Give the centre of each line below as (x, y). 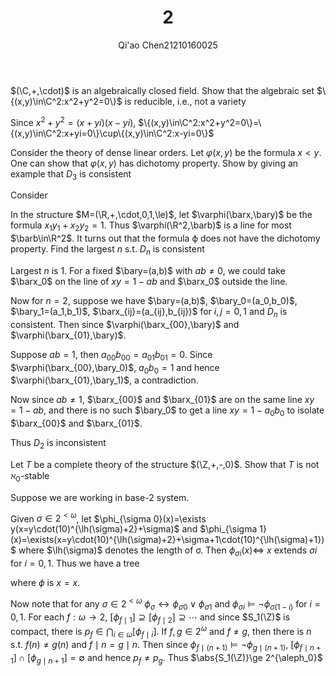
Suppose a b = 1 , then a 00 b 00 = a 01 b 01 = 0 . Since (111, 355)
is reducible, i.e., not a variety (185, 101)
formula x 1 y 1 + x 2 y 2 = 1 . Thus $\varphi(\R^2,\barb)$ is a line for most (151, 226)
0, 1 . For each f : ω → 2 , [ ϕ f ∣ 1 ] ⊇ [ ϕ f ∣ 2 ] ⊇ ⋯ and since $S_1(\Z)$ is (150, 618)
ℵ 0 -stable (30, 476)
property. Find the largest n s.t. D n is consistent (107, 250)
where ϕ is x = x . (45, 583)
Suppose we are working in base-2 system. (100, 497)
